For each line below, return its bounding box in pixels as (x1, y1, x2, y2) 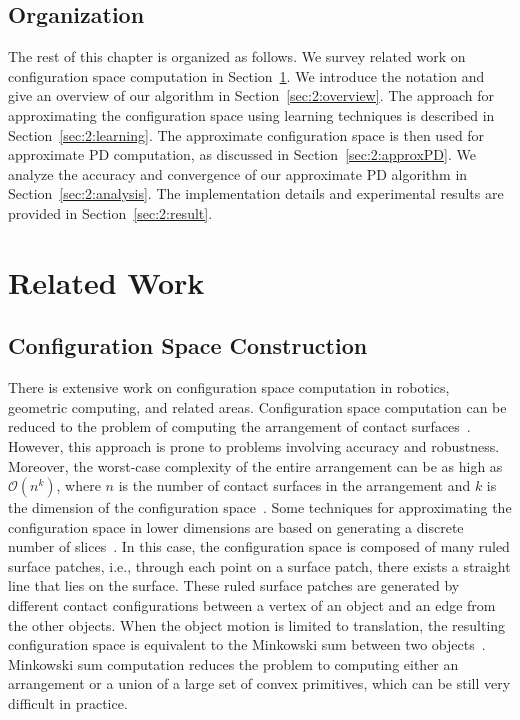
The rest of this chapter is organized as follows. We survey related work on (8, 46, 466, 67)
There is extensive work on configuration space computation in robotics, (8, 377, 450, 398)
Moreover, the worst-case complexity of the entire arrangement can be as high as (8, 455, 503, 476)
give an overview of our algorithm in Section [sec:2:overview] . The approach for (8, 85, 495, 106)
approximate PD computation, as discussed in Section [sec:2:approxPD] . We (8, 144, 476, 165)
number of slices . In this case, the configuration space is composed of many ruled (8, 536, 510, 557)
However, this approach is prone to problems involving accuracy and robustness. (8, 435, 500, 456)
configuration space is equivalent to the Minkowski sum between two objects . (8, 634, 486, 655)
